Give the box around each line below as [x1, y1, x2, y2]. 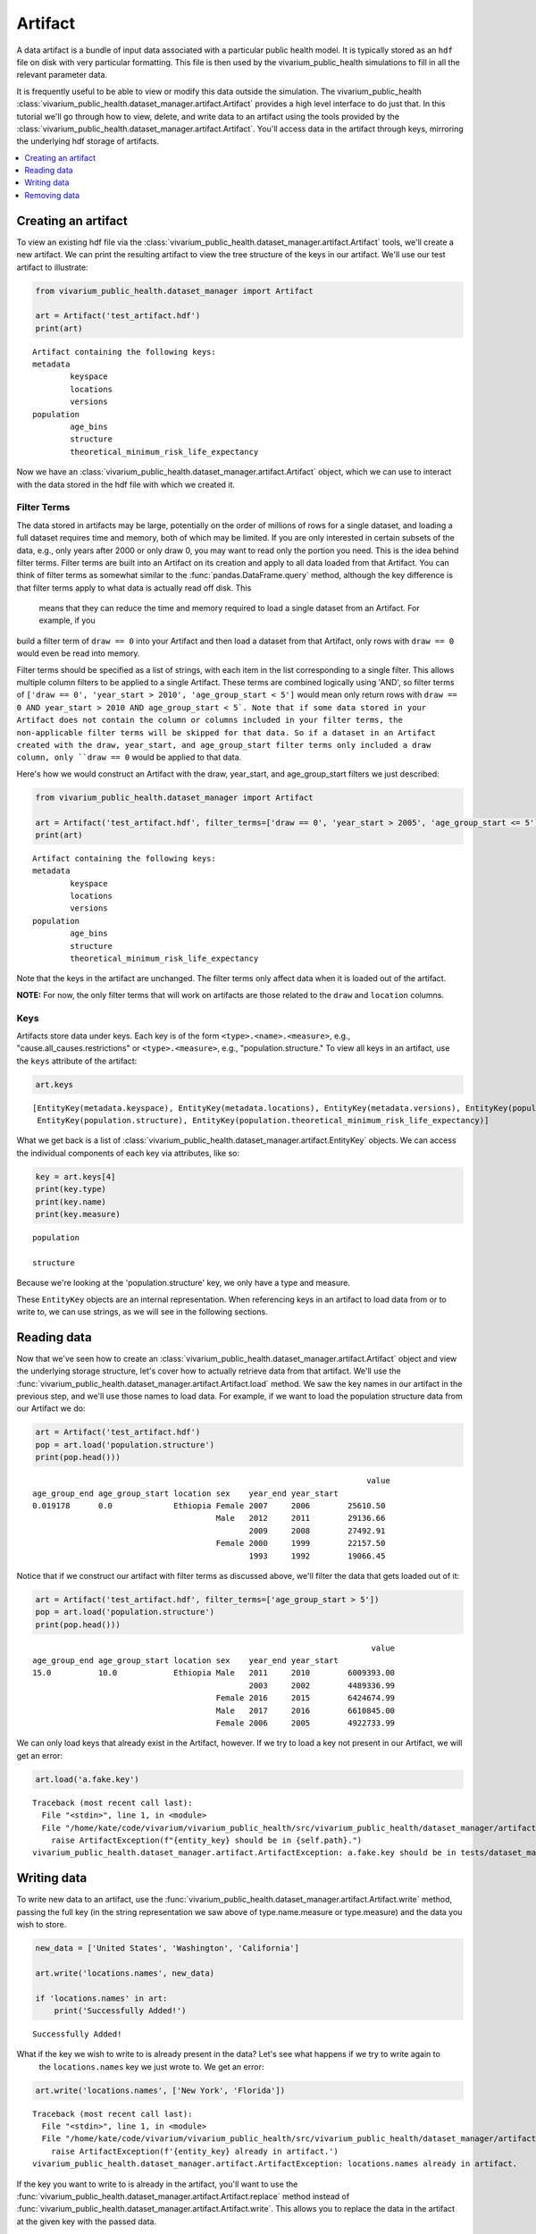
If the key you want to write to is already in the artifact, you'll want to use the [16, 2179, 298, 2189]
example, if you [38, 615, 96, 626]
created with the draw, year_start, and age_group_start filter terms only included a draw [16, 740, 431, 750]
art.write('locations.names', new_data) [35, 1968, 214, 1978]
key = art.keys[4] [35, 1172, 116, 1181]
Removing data [24, 189, 80, 200]
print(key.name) [35, 1197, 107, 1206]
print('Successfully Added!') [54, 2005, 187, 2015]
